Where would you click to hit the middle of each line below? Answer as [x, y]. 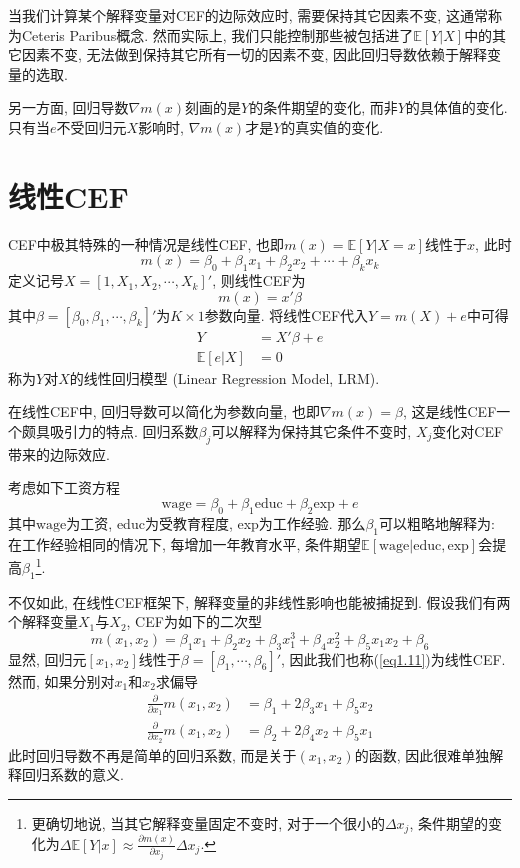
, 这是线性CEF [449, 411]
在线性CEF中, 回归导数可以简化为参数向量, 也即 [164, 411]
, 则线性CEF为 [259, 280]
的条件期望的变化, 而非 [323, 107]
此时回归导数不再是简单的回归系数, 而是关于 [152, 754]
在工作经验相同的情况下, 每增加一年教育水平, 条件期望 [185, 543]
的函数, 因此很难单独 [422, 754]
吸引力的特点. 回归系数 [124, 430]
